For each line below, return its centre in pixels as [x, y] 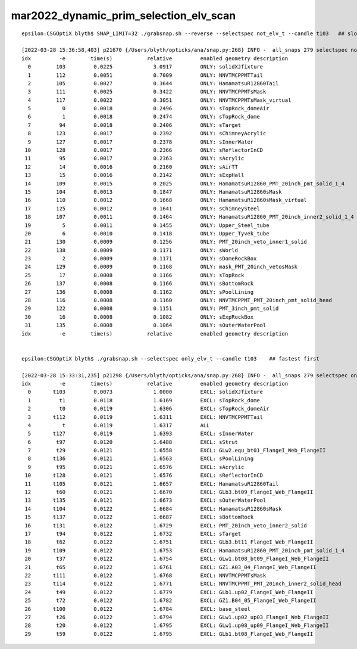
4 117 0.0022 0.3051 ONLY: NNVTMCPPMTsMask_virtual [159, 100]
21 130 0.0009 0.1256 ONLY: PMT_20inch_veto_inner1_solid [166, 242]
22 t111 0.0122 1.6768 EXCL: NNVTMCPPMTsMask [145, 575]
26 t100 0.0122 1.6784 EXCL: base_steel [138, 609]
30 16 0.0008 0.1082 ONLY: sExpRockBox [139, 317]
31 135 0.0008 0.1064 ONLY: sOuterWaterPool [145, 325]
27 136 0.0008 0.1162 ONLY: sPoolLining [139, 292]
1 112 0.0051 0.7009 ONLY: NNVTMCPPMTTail [145, 75]
